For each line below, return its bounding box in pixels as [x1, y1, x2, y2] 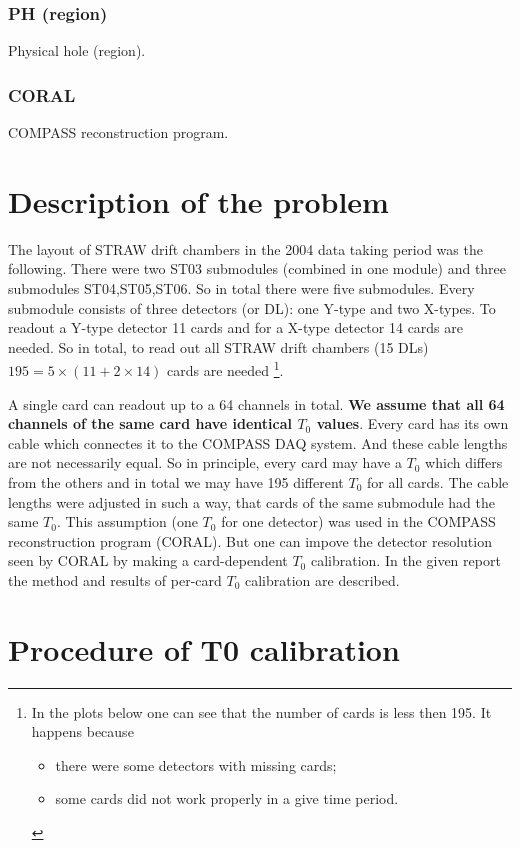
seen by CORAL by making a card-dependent [8, 550, 288, 571]
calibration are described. [244, 569, 400, 590]
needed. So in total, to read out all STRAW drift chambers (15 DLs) [8, 336, 429, 357]
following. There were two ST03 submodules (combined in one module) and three [8, 258, 507, 279]
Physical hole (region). [8, 40, 146, 61]
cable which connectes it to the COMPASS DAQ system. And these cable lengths [8, 432, 508, 453]
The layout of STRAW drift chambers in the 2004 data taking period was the [8, 238, 483, 259]
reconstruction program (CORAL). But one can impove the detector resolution [8, 530, 492, 551]
